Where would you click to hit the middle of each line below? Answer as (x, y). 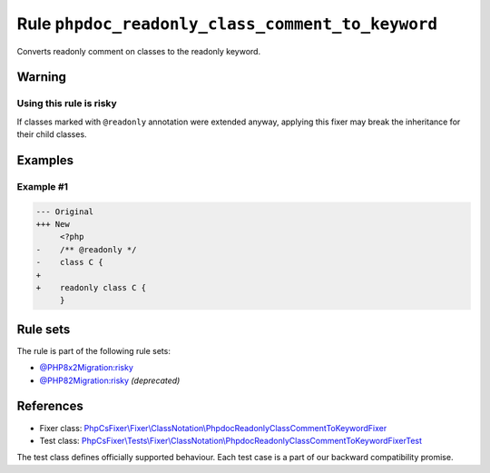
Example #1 (42, 186)
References (50, 406)
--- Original (65, 212)
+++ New (53, 224)
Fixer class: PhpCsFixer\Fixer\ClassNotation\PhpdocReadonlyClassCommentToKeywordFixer (213, 428)
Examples (45, 160)
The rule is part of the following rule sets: (94, 350)
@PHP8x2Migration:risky (86, 368)
